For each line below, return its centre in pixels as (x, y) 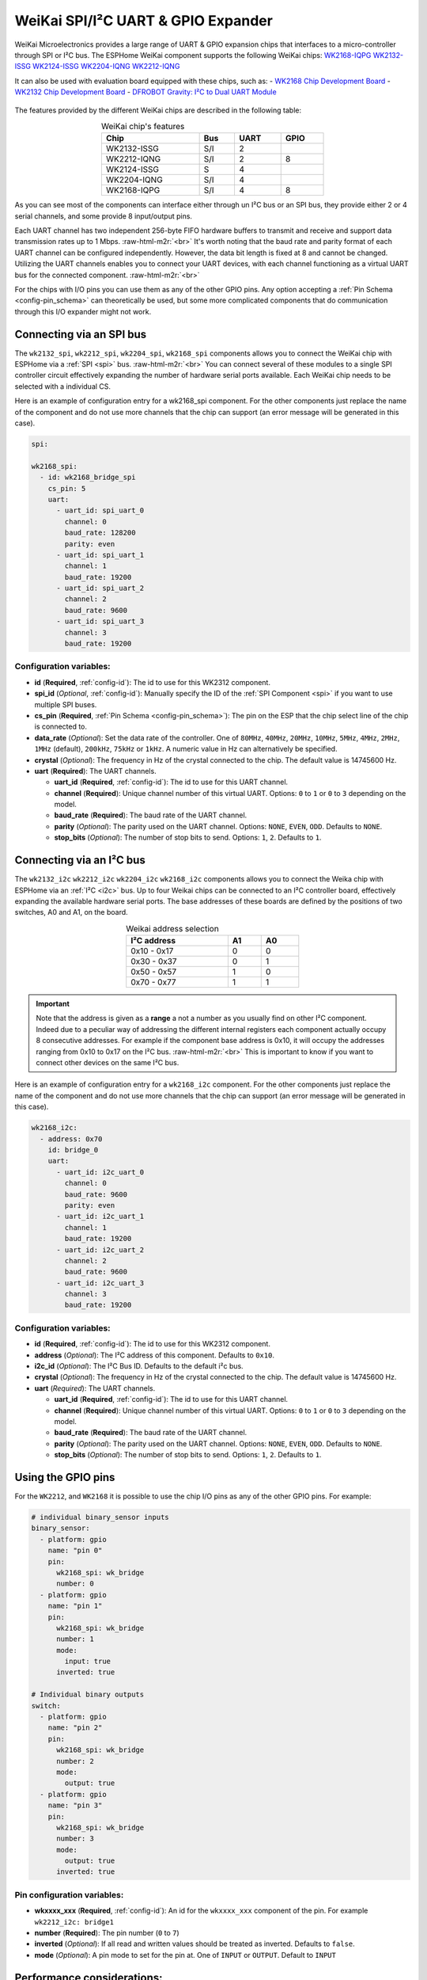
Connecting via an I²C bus (80, 861)
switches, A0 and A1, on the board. (71, 912)
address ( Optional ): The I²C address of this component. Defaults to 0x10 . (154, 1355)
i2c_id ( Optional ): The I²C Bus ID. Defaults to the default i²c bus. (139, 1365)
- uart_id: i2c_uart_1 (100, 1217)
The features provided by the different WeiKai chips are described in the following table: (158, 110)
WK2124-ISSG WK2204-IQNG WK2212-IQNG (106, 67)
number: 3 (76, 1839)
